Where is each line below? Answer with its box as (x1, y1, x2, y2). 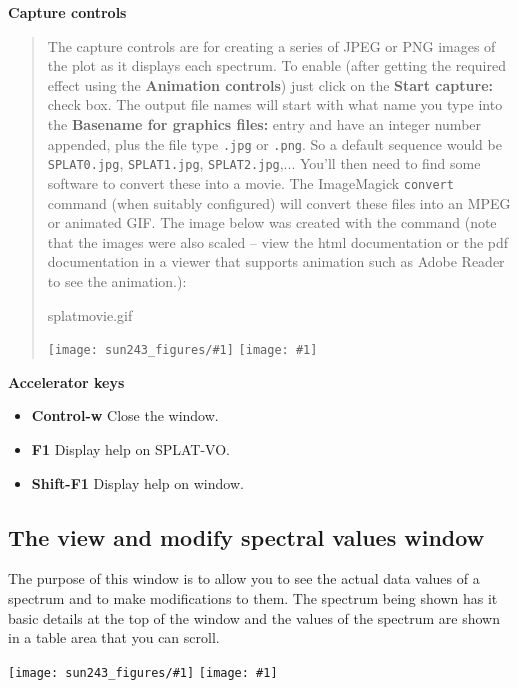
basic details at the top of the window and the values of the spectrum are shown (8, 607, 500, 628)
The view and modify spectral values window (8, 521, 485, 552)
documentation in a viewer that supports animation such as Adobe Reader (47, 251, 505, 272)
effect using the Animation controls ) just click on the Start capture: (47, 74, 493, 95)
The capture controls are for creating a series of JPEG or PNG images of (47, 35, 496, 56)
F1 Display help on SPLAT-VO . (31, 438, 230, 459)
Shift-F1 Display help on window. (31, 472, 244, 493)
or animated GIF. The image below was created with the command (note (47, 212, 497, 233)
